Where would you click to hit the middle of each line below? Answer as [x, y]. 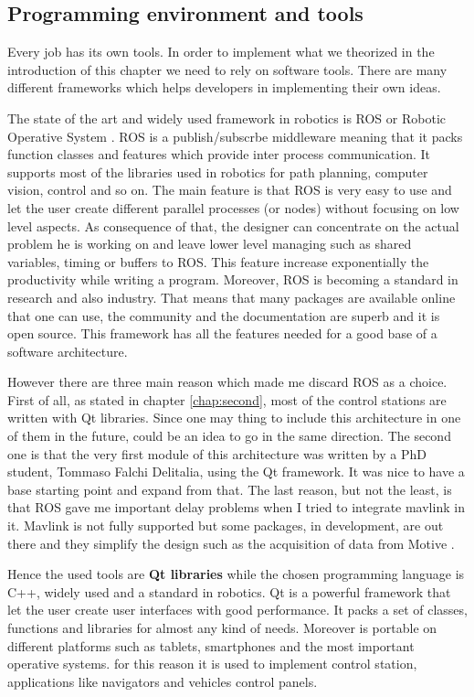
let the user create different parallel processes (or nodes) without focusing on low [233, 207]
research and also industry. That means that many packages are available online [232, 297]
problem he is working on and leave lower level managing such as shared [210, 244]
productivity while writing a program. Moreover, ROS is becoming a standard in [233, 279]
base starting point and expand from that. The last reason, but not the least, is [230, 489]
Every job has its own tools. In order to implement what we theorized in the [221, 52]
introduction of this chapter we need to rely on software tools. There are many [227, 69]
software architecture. [68, 351]
